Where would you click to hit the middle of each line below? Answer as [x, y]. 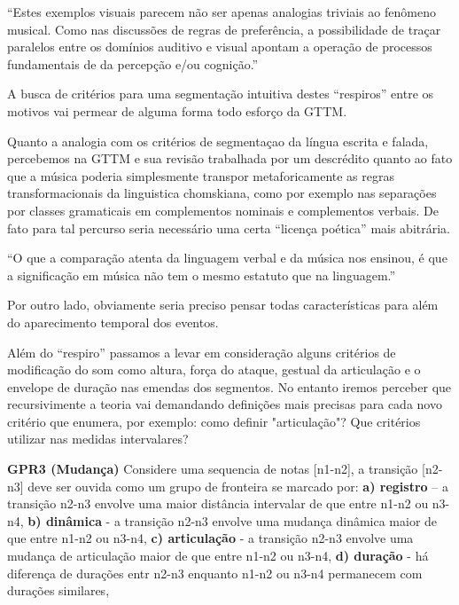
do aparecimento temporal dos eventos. [113, 322]
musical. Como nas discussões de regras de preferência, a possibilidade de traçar [224, 29]
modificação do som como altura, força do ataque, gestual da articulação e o [214, 369]
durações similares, [58, 590]
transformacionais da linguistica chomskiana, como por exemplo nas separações [222, 193]
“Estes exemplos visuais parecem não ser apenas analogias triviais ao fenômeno [222, 12]
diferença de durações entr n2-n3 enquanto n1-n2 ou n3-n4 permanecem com [215, 573]
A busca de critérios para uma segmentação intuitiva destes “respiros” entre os [221, 94]
